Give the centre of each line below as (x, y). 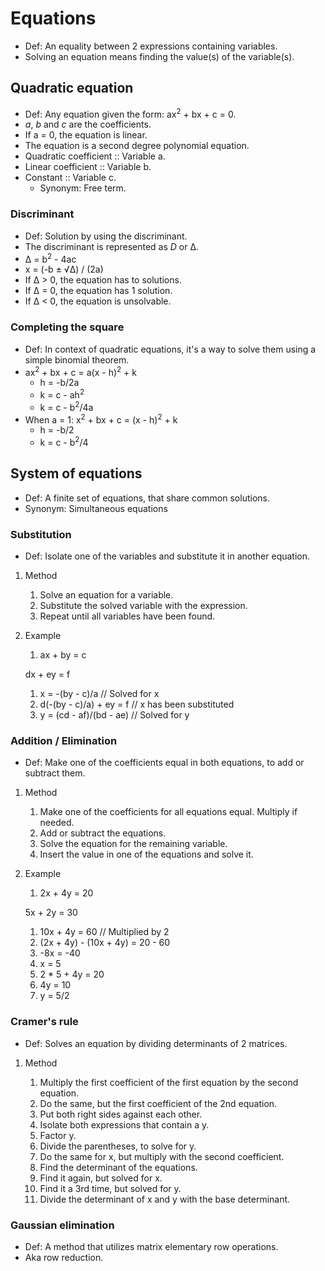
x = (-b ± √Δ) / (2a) (64, 269)
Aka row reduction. (64, 1257)
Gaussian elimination (62, 1225)
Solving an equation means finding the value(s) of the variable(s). (159, 56)
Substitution (41, 534)
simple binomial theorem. (77, 359)
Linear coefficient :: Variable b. (88, 167)
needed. (57, 823)
